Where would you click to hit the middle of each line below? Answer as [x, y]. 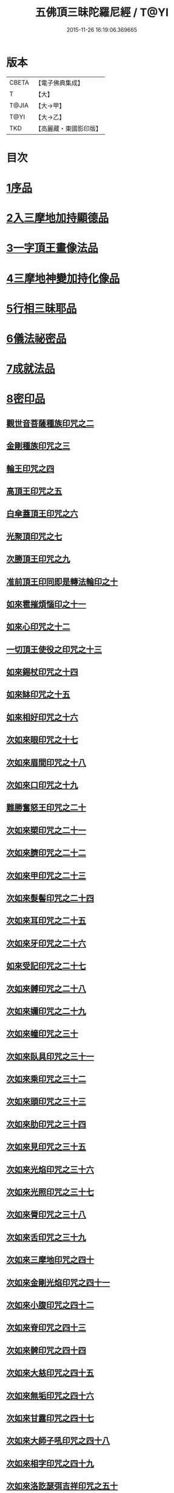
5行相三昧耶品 [42, 309]
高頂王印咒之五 [34, 491]
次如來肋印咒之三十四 [46, 1124]
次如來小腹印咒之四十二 [50, 1305]
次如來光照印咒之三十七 [50, 1192]
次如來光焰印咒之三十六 [50, 1169]
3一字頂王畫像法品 [52, 248]
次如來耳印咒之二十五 [46, 921]
